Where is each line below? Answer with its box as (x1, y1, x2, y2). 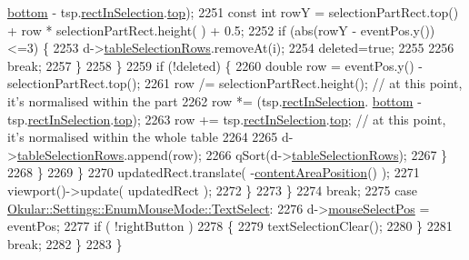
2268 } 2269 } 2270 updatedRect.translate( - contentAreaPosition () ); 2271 (7, 163, 420, 182)
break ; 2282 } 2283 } (7, 234, 123, 253)
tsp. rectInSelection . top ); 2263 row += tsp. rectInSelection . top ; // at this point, (7, 109, 446, 128)
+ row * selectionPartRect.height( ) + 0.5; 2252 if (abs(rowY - (7, 20, 357, 39)
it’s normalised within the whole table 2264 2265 (7, 127, 278, 146)
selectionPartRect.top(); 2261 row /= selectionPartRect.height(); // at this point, (7, 74, 463, 93)
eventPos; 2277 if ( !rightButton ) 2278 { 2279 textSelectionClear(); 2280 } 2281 (7, 216, 453, 235)
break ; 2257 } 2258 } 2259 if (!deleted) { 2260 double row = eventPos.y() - (7, 55, 423, 75)
